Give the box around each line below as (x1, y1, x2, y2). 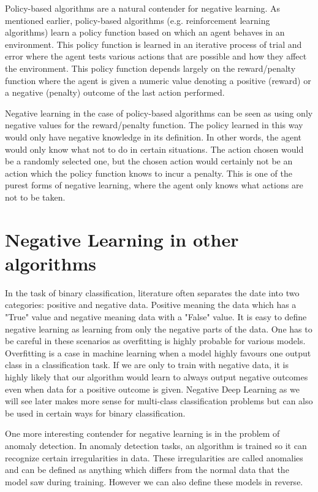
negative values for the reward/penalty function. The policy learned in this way (5, 118, 303, 131)
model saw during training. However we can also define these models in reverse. (5, 475, 303, 488)
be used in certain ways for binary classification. (5, 406, 186, 419)
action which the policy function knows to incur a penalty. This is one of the (5, 166, 292, 179)
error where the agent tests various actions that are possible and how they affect (5, 50, 307, 63)
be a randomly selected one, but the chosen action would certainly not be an (5, 155, 293, 167)
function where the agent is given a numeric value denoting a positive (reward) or (5, 74, 311, 86)
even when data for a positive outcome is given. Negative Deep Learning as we (5, 382, 300, 395)
